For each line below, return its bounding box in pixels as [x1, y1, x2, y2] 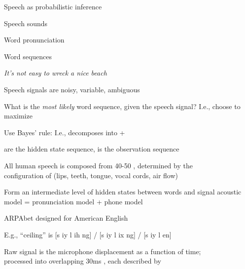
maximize [4, 111, 33, 121]
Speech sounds [4, 18, 48, 28]
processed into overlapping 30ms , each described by [4, 256, 161, 266]
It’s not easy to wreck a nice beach [4, 68, 107, 78]
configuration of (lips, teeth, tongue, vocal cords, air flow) [4, 170, 178, 180]
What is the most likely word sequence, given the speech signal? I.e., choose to [4, 101, 241, 111]
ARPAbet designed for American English [4, 213, 128, 223]
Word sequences [4, 51, 52, 61]
